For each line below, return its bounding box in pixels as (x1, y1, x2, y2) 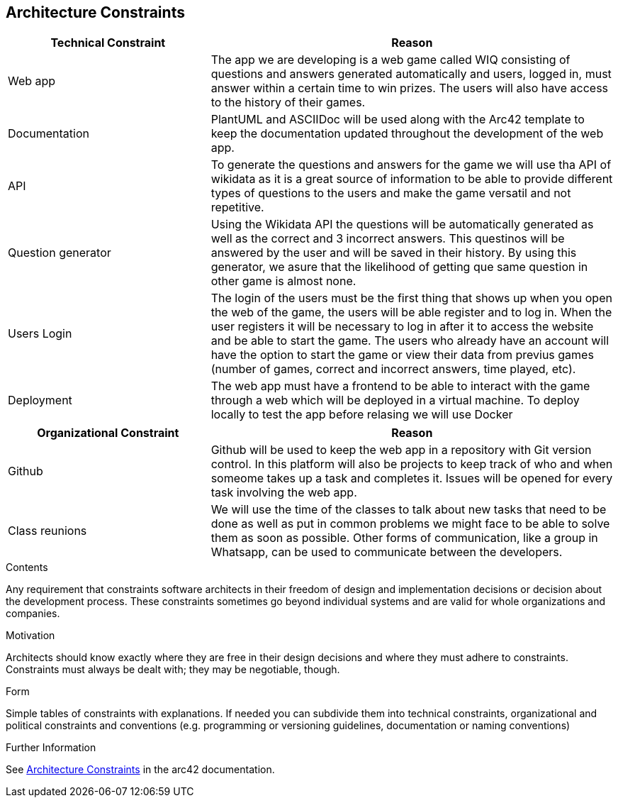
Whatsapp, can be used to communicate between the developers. (210, 545, 563, 560)
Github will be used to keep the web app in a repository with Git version (210, 443, 592, 458)
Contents (6, 561, 48, 574)
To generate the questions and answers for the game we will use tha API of (210, 157, 612, 172)
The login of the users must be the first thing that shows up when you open (210, 291, 612, 306)
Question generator (8, 245, 111, 260)
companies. (6, 607, 60, 620)
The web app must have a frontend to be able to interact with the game (210, 379, 590, 394)
